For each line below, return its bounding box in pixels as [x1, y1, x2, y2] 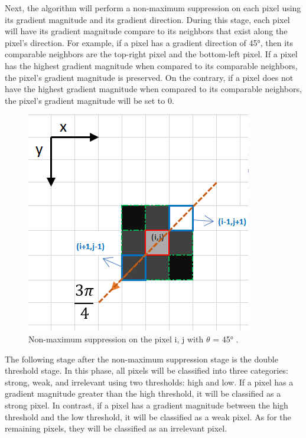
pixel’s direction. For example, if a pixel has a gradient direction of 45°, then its [5, 36, 294, 48]
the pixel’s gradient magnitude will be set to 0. [5, 94, 174, 106]
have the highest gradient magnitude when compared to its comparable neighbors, [5, 83, 302, 95]
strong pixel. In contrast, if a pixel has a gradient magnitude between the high [5, 398, 288, 411]
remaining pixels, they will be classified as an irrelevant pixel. [5, 422, 227, 434]
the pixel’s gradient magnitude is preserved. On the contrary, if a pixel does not [5, 71, 294, 83]
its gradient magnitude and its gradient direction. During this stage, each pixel [5, 13, 290, 25]
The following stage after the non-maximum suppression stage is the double [5, 352, 278, 365]
